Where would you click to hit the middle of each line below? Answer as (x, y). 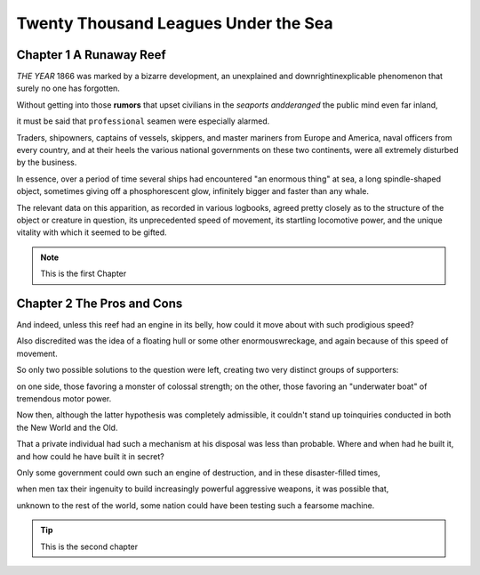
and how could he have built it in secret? (90, 456)
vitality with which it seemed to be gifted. (92, 232)
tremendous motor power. (64, 399)
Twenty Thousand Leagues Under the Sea (175, 23)
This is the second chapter (89, 547)
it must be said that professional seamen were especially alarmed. (143, 121)
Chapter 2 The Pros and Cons (100, 303)
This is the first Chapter (84, 274)
